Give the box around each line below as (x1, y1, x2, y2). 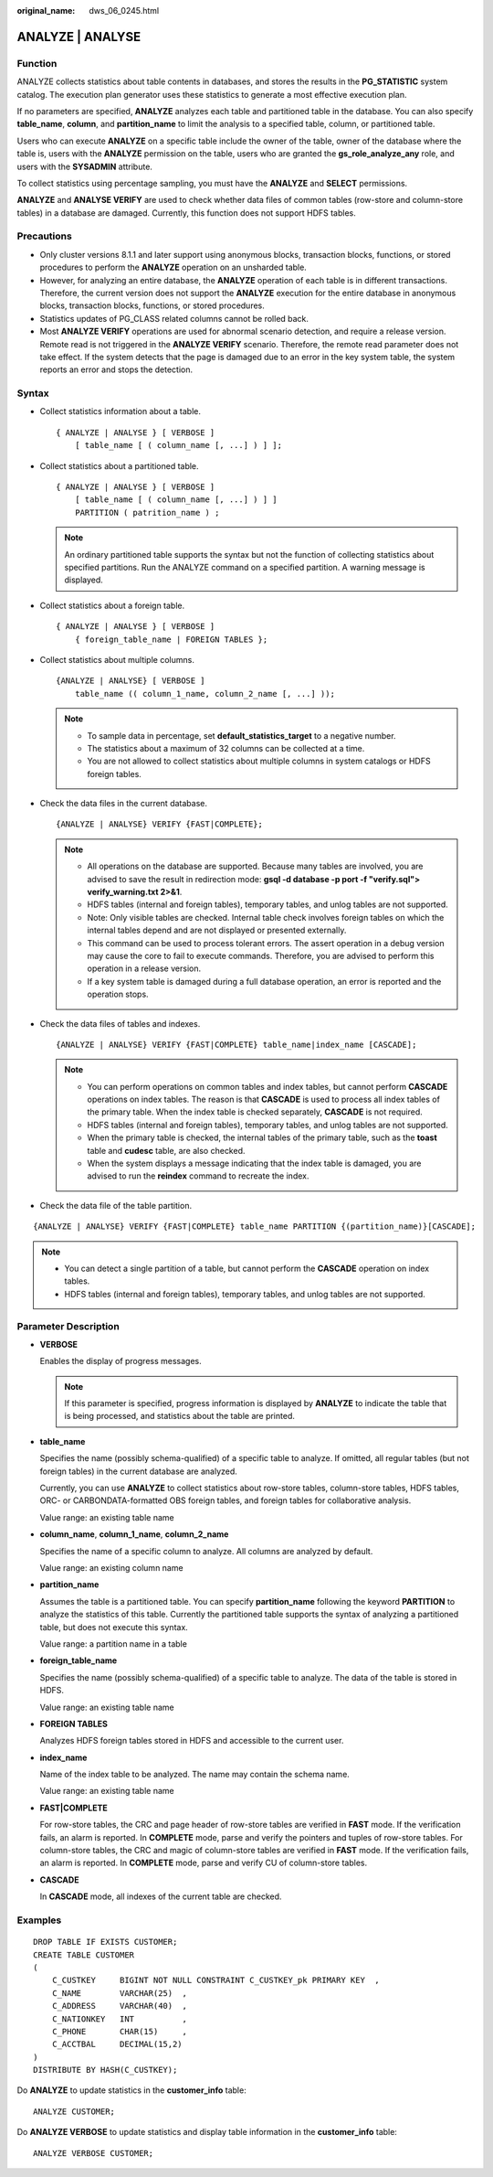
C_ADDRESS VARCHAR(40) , (51, 2001, 187, 2012)
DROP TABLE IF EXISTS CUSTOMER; (33, 1937, 178, 1948)
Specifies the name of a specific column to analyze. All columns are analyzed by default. (39, 1545, 373, 1556)
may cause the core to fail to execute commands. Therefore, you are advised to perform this (87, 950, 435, 961)
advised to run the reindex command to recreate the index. (87, 1170, 309, 1181)
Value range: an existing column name (39, 1563, 184, 1573)
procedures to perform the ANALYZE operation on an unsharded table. (39, 261, 308, 273)
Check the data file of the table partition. (39, 1200, 192, 1211)
